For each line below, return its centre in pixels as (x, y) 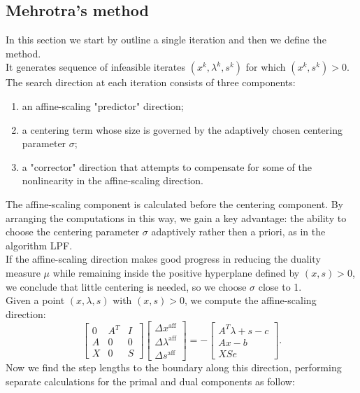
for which (266, 67)
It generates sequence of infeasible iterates (96, 67)
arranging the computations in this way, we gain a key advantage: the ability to (176, 218)
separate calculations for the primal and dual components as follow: (150, 381)
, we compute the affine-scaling (251, 300)
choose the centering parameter (73, 232)
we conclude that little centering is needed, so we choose (126, 286)
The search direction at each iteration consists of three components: (151, 82)
